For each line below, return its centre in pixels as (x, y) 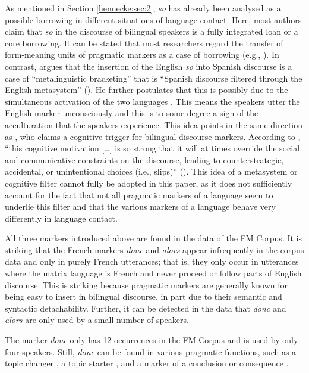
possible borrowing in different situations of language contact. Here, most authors (153, 19)
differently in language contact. (61, 218)
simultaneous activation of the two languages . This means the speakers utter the (152, 101)
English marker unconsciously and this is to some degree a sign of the (132, 113)
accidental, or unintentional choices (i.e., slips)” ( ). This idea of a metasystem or (151, 171)
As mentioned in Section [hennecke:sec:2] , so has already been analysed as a (143, 8)
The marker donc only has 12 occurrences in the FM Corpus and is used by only (152, 340)
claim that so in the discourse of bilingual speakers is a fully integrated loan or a (152, 31)
